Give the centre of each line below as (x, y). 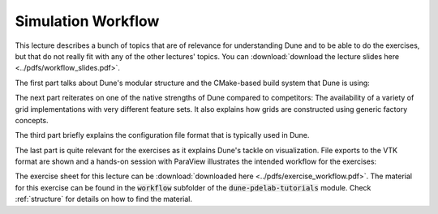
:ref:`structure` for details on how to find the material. (104, 199)
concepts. (32, 120)
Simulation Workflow (87, 21)
